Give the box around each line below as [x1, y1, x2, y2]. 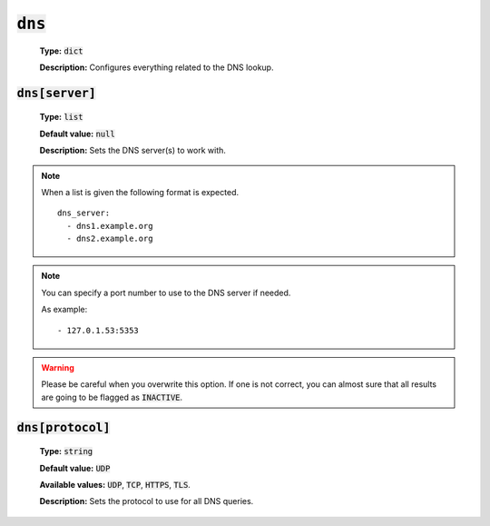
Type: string [39, 446, 93, 457]
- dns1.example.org [66, 221, 153, 231]
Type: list [39, 112, 83, 123]
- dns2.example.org [66, 233, 153, 244]
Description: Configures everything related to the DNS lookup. [39, 62, 274, 73]
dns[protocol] [16, 420, 111, 435]
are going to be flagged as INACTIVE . [41, 392, 183, 402]
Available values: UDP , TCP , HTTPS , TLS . [39, 480, 191, 490]
